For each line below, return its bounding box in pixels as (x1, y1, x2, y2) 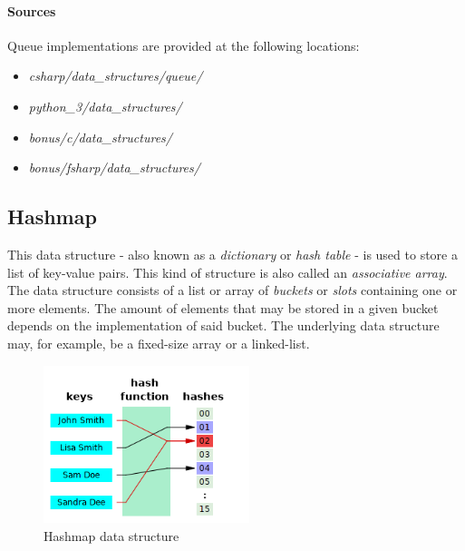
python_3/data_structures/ (28, 96, 182, 115)
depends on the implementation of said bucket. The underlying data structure (7, 316, 440, 335)
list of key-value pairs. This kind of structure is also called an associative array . (7, 262, 448, 281)
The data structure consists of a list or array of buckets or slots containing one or (7, 280, 458, 300)
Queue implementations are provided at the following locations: (7, 35, 360, 54)
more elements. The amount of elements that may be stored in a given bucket (7, 298, 439, 317)
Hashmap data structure (44, 526, 179, 545)
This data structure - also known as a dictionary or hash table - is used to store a (7, 244, 458, 263)
